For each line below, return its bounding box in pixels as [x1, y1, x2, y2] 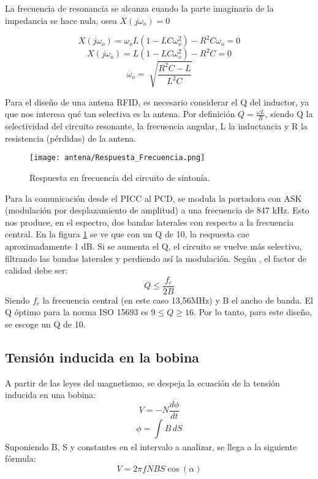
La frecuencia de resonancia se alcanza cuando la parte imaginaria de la [5, 2, 274, 14]
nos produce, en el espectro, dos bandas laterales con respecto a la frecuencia [5, 215, 294, 228]
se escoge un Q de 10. [5, 318, 86, 330]
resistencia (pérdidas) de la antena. [5, 131, 137, 144]
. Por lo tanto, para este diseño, [193, 305, 312, 318]
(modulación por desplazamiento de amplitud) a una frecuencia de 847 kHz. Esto [5, 204, 309, 217]
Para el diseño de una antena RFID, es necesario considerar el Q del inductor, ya [5, 95, 309, 108]
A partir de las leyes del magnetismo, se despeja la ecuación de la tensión [5, 376, 280, 389]
